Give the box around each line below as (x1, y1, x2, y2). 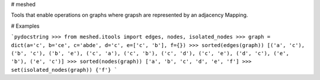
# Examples (11, 22, 40, 29)
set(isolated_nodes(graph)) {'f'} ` (11, 66, 118, 73)
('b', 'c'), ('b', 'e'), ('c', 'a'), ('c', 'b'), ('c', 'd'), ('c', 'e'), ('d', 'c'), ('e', (11, 50, 290, 56)
